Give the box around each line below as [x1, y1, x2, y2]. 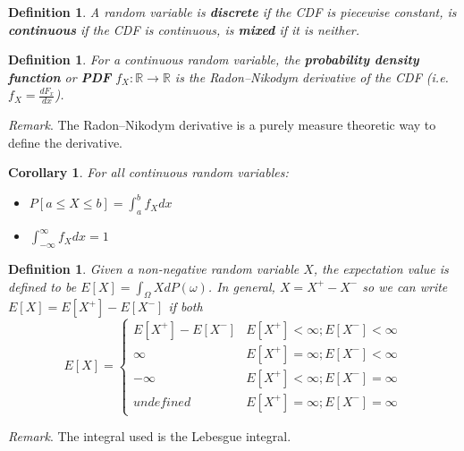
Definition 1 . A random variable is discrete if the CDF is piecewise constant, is [8, 3, 457, 21]
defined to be [8, 277, 77, 295]
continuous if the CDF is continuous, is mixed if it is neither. [8, 20, 360, 38]
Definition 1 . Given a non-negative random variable [8, 260, 299, 278]
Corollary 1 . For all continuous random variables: [8, 163, 289, 182]
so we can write [362, 277, 448, 295]
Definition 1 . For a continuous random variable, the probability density [8, 50, 419, 69]
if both [168, 297, 203, 316]
